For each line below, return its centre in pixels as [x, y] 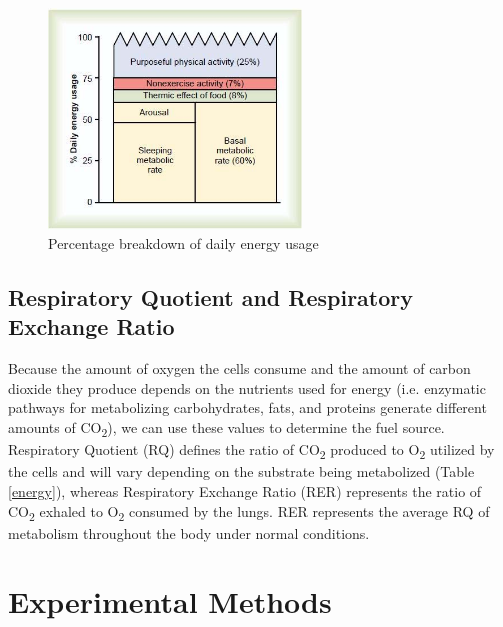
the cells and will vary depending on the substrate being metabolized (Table [241, 471]
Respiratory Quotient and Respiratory [211, 297]
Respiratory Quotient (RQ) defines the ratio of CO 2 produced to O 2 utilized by [251, 450]
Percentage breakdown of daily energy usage [183, 243]
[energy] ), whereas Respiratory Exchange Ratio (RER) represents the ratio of [245, 490]
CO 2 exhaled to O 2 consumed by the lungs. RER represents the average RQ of [249, 512]
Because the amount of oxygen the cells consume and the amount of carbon [239, 368]
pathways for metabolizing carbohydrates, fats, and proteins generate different [247, 407]
